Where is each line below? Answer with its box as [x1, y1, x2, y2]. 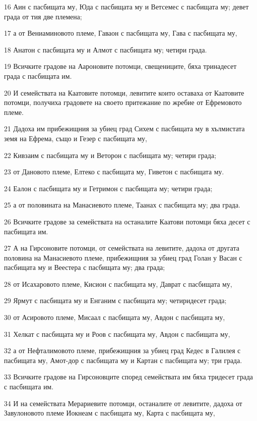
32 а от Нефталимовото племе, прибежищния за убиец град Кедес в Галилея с [4, 345, 241, 356]
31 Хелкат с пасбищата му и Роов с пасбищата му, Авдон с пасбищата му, [4, 328, 230, 339]
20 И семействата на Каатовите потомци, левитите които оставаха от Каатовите [4, 87, 245, 98]
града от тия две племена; [4, 11, 82, 21]
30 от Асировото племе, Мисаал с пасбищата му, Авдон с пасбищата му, [4, 312, 225, 322]
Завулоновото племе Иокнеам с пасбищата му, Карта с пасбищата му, [4, 408, 215, 418]
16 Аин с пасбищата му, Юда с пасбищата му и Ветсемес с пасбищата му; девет [4, 1, 249, 11]
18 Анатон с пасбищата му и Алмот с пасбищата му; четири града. [4, 44, 207, 54]
